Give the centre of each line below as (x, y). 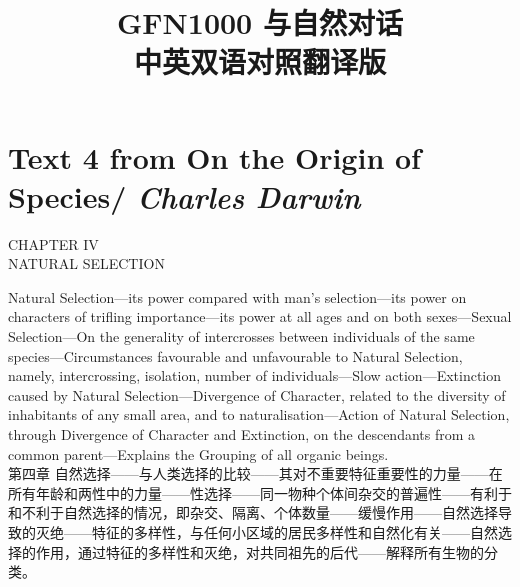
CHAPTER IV (53, 243)
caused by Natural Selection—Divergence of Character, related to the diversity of (257, 394)
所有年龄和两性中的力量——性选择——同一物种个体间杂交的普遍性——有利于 (260, 492)
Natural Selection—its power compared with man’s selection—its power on (237, 296)
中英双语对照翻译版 (259, 61)
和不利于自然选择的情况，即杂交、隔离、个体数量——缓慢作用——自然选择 (253, 512)
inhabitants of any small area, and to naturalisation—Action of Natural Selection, (259, 414)
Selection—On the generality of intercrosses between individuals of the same (241, 336)
